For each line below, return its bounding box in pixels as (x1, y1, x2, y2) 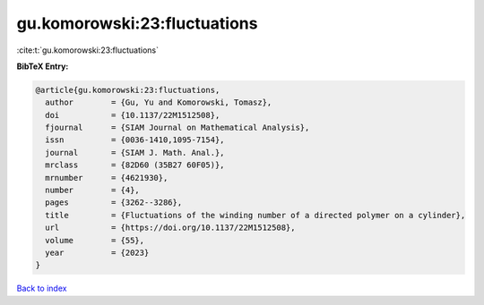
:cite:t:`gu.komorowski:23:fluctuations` (16, 45, 159, 55)
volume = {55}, (45, 235, 145, 245)
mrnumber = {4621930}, (45, 173, 169, 182)
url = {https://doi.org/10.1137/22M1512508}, (45, 223, 296, 233)
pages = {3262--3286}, (45, 198, 183, 208)
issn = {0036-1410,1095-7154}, (45, 135, 225, 145)
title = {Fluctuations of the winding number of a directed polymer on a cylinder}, (45, 210, 466, 220)
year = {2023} (45, 248, 150, 258)
